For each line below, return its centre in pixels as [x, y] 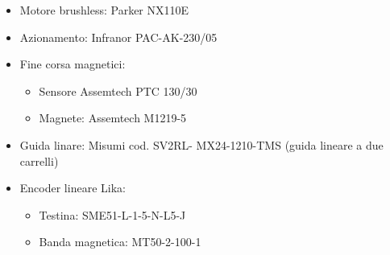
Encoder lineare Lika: [73, 188]
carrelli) [39, 160]
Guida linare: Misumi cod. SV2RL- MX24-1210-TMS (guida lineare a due [201, 144]
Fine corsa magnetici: [73, 64]
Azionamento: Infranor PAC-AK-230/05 [118, 37]
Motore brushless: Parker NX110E [104, 10]
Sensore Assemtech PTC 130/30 [118, 90]
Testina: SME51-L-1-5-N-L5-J [112, 214]
